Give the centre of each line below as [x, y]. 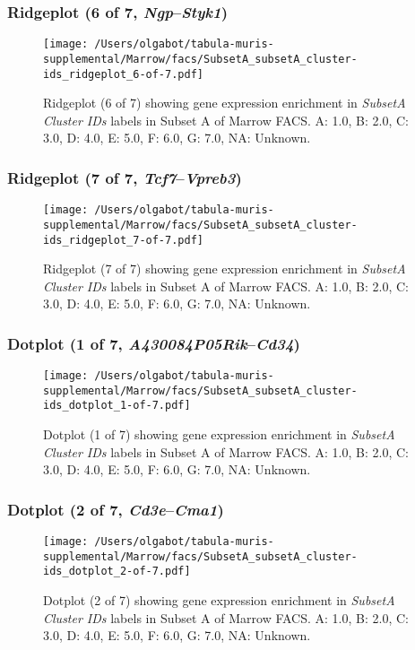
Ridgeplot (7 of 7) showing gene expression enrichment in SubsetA [225, 269]
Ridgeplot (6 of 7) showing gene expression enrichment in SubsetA [225, 103]
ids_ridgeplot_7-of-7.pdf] [123, 240]
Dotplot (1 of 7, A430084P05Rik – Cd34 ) [154, 343]
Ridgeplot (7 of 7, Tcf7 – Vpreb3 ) [125, 177]
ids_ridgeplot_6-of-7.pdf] [123, 74]
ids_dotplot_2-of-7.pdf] [117, 572]
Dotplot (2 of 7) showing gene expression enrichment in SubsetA [219, 600]
